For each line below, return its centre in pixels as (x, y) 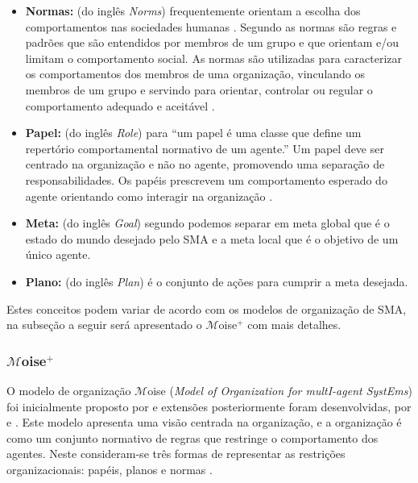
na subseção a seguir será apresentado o (104, 325)
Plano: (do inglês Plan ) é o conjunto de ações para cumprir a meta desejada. (217, 281)
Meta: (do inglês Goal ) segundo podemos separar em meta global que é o (207, 223)
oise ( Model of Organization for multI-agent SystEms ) (280, 390)
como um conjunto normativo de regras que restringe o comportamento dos (192, 437)
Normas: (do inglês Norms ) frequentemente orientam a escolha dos (193, 10)
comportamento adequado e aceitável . (120, 105)
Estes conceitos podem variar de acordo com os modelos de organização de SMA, (207, 308)
